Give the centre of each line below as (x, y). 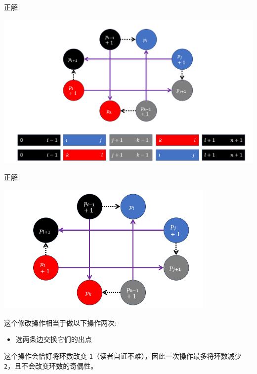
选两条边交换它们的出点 (54, 339)
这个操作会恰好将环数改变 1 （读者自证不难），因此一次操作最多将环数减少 (123, 355)
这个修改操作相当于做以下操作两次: (60, 322)
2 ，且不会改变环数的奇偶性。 (51, 365)
